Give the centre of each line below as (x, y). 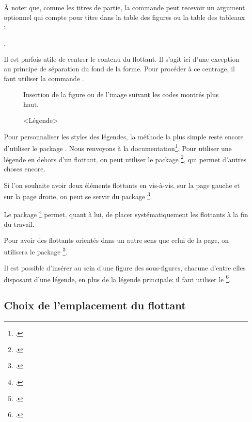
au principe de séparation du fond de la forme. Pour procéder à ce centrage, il (119, 68)
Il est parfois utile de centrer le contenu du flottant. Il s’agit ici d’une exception (122, 59)
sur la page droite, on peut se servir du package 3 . (78, 195)
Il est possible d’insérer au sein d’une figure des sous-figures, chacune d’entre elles (125, 268)
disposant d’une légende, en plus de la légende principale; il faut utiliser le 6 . (117, 278)
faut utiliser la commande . (44, 78)
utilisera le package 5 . (36, 251)
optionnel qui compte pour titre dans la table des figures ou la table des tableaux (125, 17)
